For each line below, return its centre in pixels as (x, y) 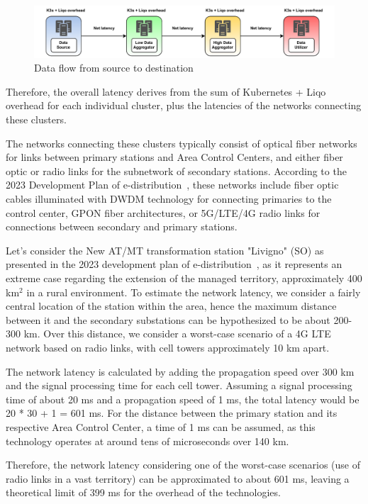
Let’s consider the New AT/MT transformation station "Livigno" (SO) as (165, 250)
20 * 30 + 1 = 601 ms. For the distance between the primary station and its (172, 413)
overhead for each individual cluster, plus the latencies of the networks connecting (184, 105)
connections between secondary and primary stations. (122, 226)
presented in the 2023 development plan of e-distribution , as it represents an (174, 264)
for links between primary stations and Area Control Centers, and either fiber (174, 157)
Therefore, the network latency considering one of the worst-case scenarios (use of (183, 465)
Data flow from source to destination (114, 68)
